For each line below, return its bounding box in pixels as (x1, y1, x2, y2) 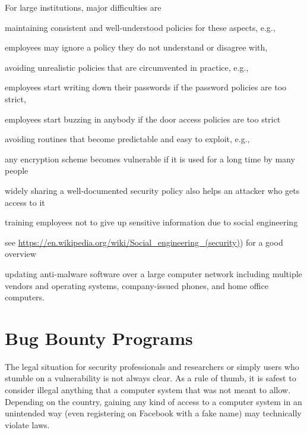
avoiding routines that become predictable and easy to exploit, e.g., (5, 133, 250, 145)
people (5, 164, 29, 177)
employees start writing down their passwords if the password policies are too (5, 81, 287, 93)
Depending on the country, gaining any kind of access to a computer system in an (5, 395, 302, 407)
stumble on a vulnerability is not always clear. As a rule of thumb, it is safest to (5, 372, 296, 384)
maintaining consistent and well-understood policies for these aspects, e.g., (5, 21, 276, 33)
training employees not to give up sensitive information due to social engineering (5, 216, 298, 228)
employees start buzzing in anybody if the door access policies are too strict (5, 112, 281, 125)
